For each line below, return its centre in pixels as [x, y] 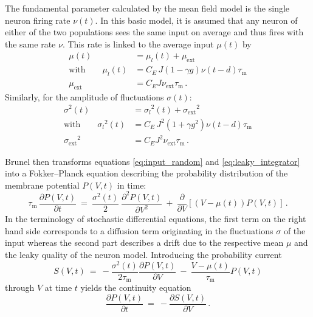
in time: [132, 185]
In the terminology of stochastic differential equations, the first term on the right [156, 219]
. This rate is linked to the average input [138, 44]
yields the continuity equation [136, 287]
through [20, 287]
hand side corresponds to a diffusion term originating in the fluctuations [139, 230]
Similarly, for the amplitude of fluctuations [84, 96]
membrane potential [42, 185]
